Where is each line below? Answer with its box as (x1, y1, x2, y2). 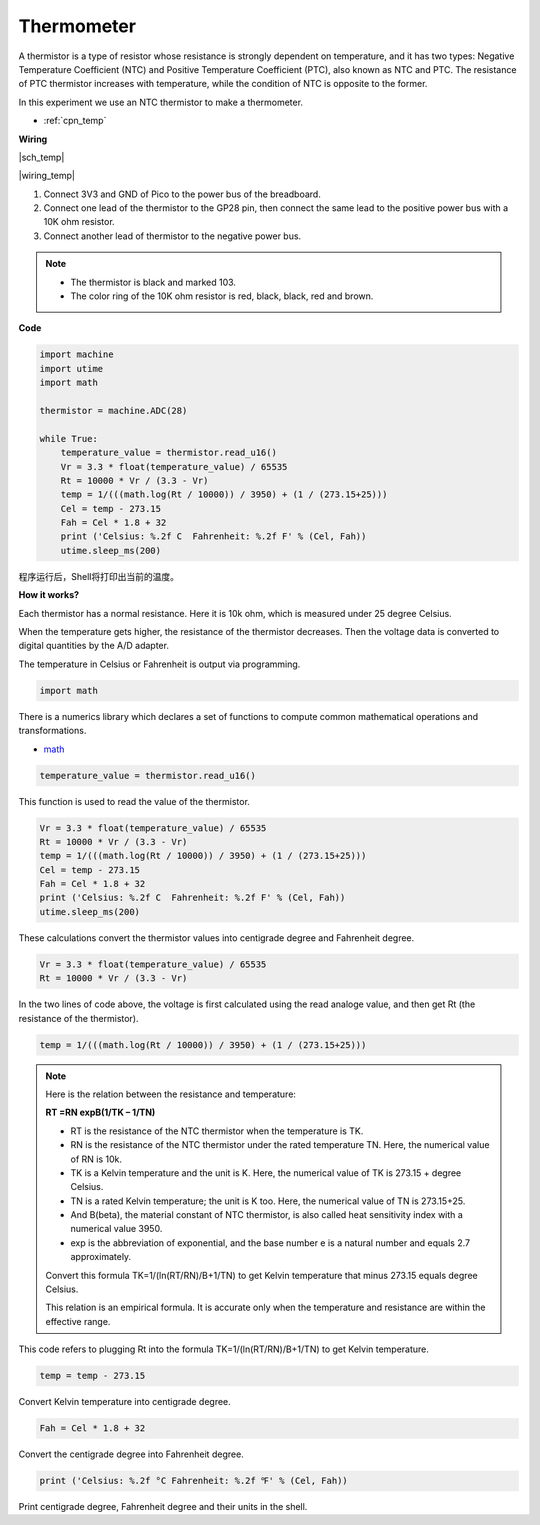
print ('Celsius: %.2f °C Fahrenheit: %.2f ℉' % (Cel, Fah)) (39, 1475, 349, 1487)
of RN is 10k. (70, 1153, 122, 1165)
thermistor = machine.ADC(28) (39, 405, 188, 416)
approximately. (70, 1251, 132, 1263)
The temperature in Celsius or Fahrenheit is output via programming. (18, 658, 301, 670)
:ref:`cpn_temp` (43, 115, 107, 127)
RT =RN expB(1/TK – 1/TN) (45, 1106, 156, 1119)
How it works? (18, 589, 80, 601)
